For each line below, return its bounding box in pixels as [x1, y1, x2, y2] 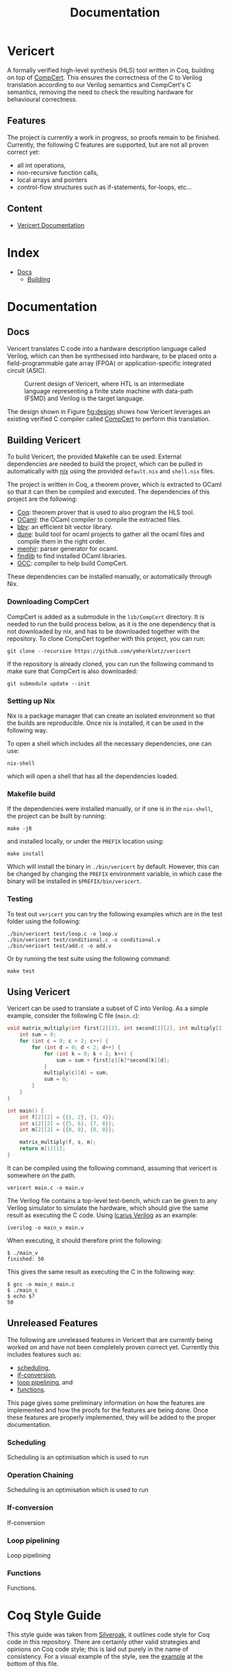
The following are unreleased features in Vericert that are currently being [7, 1335, 213, 1344]
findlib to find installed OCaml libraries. [16, 552, 127, 560]
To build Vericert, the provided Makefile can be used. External [7, 452, 182, 461]
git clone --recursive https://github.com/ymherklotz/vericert [7, 648, 192, 655]
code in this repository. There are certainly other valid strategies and [7, 1638, 201, 1646]
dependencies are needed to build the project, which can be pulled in [7, 460, 203, 468]
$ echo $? [7, 1293, 36, 1299]
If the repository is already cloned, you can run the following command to [7, 659, 214, 668]
